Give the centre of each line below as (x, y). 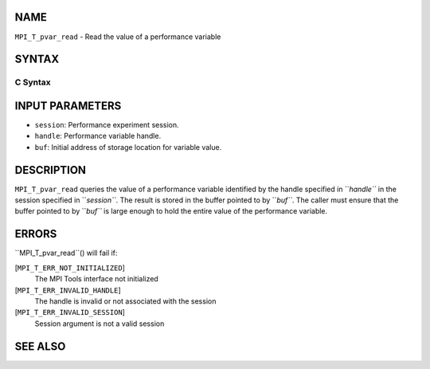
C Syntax (33, 82)
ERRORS (36, 234)
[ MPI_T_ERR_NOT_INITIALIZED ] (70, 268)
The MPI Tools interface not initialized (96, 279)
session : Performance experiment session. (107, 125)
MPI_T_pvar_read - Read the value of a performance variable (118, 37)
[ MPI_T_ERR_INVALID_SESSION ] (70, 312)
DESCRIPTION (51, 170)
